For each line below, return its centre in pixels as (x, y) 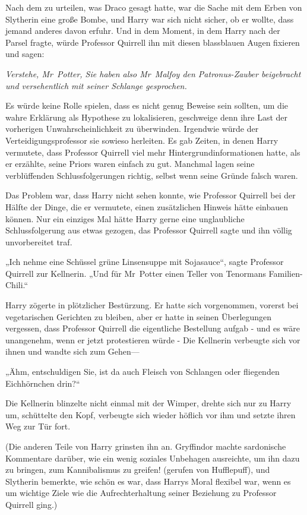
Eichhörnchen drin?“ (43, 383)
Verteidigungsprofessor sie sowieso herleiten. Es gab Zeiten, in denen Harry (142, 140)
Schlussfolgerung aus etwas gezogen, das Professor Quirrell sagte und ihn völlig (149, 230)
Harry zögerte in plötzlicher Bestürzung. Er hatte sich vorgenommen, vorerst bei (152, 305)
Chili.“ (17, 285)
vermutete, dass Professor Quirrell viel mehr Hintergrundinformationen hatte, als (153, 152)
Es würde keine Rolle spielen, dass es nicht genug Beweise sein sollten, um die (147, 105)
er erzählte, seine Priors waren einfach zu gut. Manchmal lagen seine (130, 164)
